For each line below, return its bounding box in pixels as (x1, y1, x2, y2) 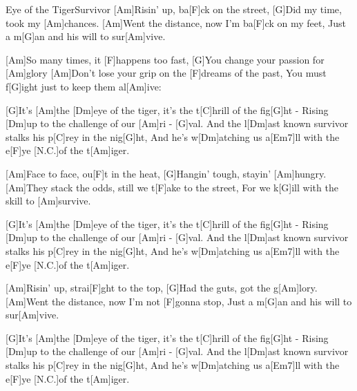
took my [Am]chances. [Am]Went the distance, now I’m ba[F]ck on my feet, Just (6, 15, 346, 30)
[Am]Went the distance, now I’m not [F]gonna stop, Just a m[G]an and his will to (6, 294, 352, 308)
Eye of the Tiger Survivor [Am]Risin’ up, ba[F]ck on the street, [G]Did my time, (6, 2, 342, 16)
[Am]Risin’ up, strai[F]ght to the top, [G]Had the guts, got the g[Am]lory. (6, 280, 318, 295)
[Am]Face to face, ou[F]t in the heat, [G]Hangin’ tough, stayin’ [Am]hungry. (6, 166, 327, 180)
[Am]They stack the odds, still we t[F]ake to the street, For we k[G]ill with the (6, 180, 338, 194)
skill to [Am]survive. (6, 193, 91, 208)
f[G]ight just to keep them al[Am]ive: (6, 79, 162, 93)
